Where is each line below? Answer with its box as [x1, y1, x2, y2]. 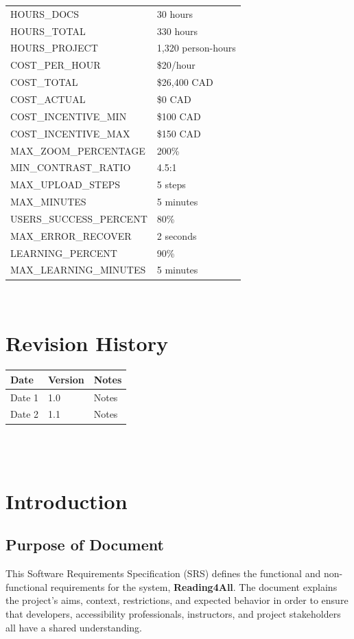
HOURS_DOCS [10, 6, 79, 21]
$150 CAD [156, 126, 201, 140]
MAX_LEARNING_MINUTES [10, 262, 146, 277]
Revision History [5, 329, 168, 357]
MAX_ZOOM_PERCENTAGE [10, 143, 145, 157]
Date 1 [10, 390, 39, 404]
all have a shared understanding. [5, 620, 142, 634]
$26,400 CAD [156, 75, 213, 89]
